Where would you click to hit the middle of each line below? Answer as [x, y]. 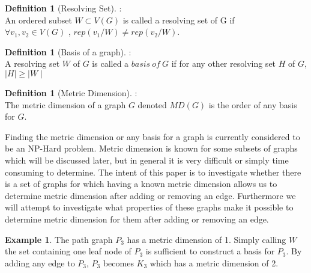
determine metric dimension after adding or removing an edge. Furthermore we [150, 195]
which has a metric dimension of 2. [214, 262]
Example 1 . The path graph [59, 239]
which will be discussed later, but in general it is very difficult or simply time [147, 160]
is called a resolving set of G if [179, 20]
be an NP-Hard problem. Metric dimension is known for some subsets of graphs [151, 148]
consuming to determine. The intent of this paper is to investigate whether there [153, 172]
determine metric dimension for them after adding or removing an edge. [137, 219]
